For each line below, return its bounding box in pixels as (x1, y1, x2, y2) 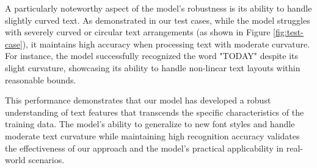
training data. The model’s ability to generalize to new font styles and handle (5, 117, 295, 130)
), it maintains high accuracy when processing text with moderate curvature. (22, 37, 310, 50)
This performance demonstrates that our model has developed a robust (5, 94, 271, 107)
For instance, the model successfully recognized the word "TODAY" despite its (5, 49, 299, 62)
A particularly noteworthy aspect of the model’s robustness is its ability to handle (5, 2, 312, 14)
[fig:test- (273, 26, 304, 38)
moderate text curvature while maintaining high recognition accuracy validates (5, 129, 300, 142)
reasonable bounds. (5, 73, 76, 86)
